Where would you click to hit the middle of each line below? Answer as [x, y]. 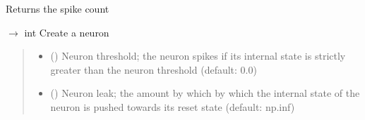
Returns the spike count [58, 8]
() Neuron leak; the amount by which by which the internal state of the [205, 93]
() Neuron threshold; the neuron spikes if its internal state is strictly [198, 56]
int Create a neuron [67, 32]
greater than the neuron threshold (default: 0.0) [154, 69]
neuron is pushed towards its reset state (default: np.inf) [173, 106]
